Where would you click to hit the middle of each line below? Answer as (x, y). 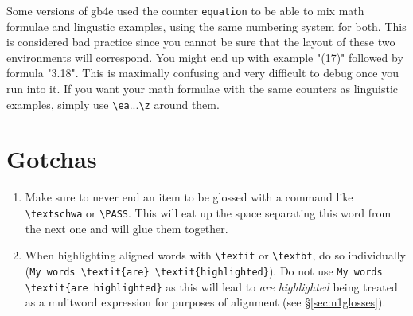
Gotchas (52, 159)
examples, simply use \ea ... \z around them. (113, 104)
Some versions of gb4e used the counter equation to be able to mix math (185, 10)
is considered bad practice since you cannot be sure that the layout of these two (201, 42)
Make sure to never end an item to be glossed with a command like (189, 197)
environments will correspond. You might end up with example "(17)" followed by (205, 57)
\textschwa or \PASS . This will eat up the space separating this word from (208, 213)
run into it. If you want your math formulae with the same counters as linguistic (203, 89)
